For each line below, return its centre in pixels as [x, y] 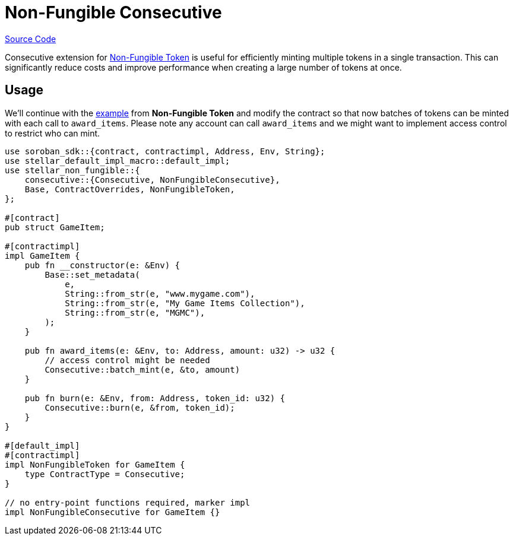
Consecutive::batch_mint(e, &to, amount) [142, 369]
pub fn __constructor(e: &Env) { [102, 265]
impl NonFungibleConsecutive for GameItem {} [113, 512]
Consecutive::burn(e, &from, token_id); [140, 407]
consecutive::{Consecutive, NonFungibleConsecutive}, [152, 180]
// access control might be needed [127, 360]
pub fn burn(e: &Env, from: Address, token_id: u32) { [155, 398]
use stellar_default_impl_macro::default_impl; [118, 161]
